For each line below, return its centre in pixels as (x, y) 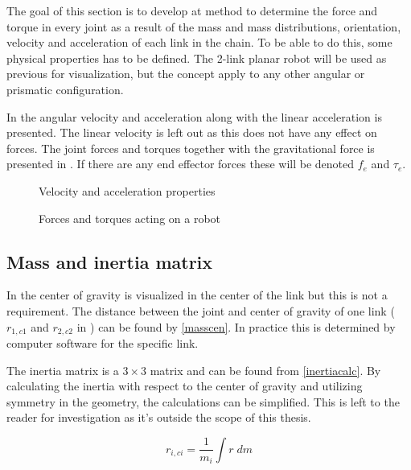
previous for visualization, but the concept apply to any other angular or (186, 74)
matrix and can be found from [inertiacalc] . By (265, 370)
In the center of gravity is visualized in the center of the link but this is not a (197, 295)
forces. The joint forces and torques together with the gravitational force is (191, 148)
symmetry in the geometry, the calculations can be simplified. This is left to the (203, 401)
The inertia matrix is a (63, 370)
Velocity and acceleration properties (127, 190)
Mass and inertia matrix (110, 261)
